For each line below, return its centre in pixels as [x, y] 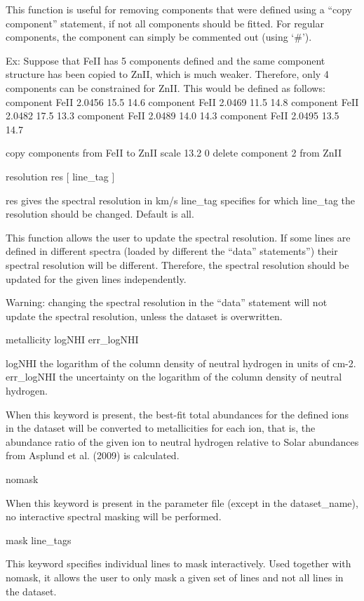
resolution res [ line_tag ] [60, 176]
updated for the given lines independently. [96, 278]
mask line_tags [39, 540]
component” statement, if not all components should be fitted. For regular [165, 23]
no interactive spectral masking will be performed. [114, 516]
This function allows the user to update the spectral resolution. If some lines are [178, 237]
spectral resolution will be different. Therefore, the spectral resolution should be [177, 264]
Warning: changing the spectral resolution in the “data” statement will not [167, 302]
